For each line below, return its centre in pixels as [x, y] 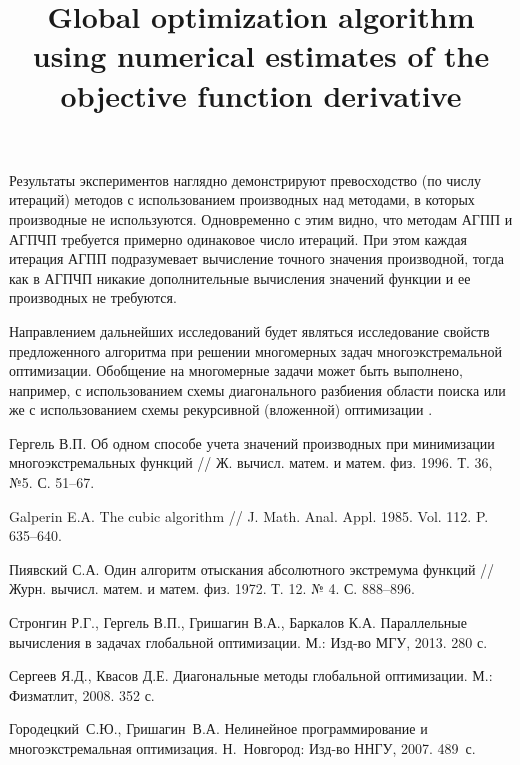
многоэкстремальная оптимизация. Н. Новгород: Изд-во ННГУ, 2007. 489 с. [242, 748]
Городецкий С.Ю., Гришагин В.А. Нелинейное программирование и [218, 728]
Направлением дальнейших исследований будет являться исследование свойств [249, 330]
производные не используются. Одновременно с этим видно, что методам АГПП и [261, 218]
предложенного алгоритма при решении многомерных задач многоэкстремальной [255, 350]
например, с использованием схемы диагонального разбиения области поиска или [257, 389]
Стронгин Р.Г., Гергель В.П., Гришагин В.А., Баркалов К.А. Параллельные [238, 622]
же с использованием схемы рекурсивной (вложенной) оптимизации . [221, 409]
